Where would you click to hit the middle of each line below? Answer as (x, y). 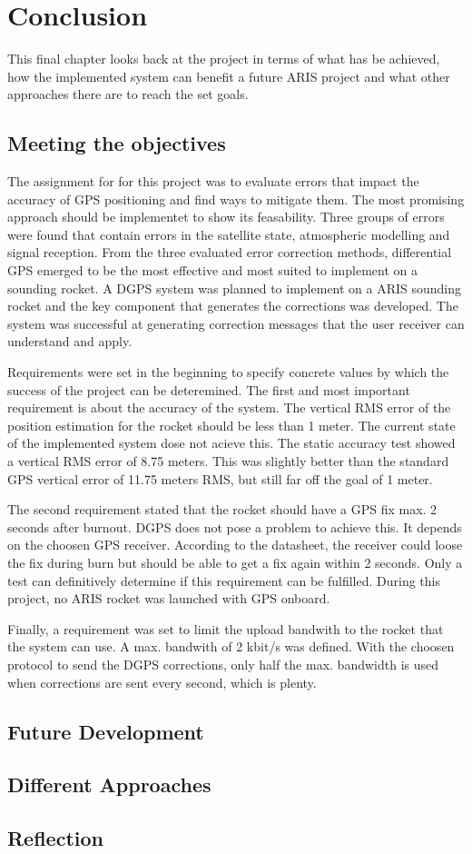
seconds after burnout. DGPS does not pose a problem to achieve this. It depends (235, 526)
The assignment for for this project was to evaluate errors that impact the (213, 181)
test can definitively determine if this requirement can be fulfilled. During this (224, 580)
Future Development (106, 731)
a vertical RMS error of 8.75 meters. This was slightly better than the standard (228, 461)
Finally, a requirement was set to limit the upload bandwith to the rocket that (226, 628)
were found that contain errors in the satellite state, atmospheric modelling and (229, 234)
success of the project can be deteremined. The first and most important (209, 389)
